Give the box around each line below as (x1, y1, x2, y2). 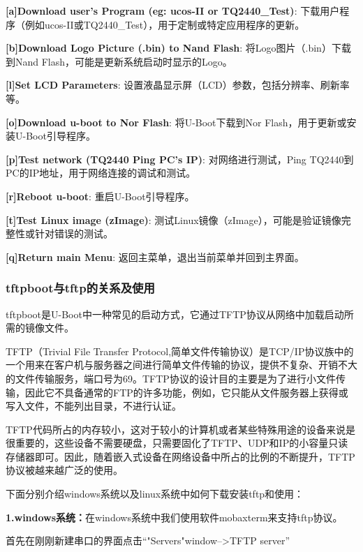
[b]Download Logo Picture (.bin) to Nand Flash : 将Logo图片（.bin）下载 (6, 40, 351, 55)
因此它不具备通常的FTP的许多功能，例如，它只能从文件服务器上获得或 (24, 385, 348, 399)
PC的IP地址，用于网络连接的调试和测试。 (6, 165, 196, 180)
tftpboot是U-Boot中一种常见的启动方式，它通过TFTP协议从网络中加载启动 (6, 306, 344, 321)
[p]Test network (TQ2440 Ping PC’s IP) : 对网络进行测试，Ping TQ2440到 (6, 151, 354, 166)
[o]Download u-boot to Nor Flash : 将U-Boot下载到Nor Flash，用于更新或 (6, 114, 347, 129)
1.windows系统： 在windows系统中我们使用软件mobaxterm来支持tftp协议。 (6, 509, 343, 524)
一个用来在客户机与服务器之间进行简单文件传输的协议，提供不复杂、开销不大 (6, 357, 357, 372)
